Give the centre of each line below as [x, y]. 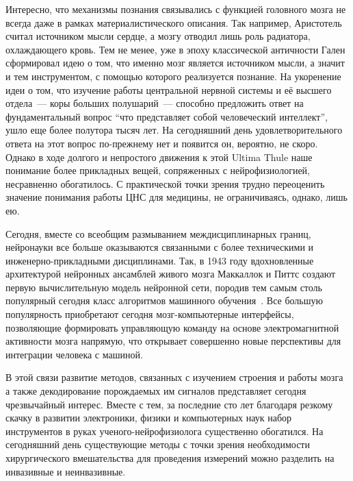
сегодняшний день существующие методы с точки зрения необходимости [158, 444]
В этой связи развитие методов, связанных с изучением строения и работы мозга [174, 377]
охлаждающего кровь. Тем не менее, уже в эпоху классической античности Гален [175, 49]
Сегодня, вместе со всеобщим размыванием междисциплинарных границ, [158, 233]
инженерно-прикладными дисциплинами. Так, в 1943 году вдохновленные [160, 260]
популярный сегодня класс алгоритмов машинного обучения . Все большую [164, 300]
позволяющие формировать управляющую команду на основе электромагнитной [172, 327]
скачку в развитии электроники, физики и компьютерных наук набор [149, 418]
